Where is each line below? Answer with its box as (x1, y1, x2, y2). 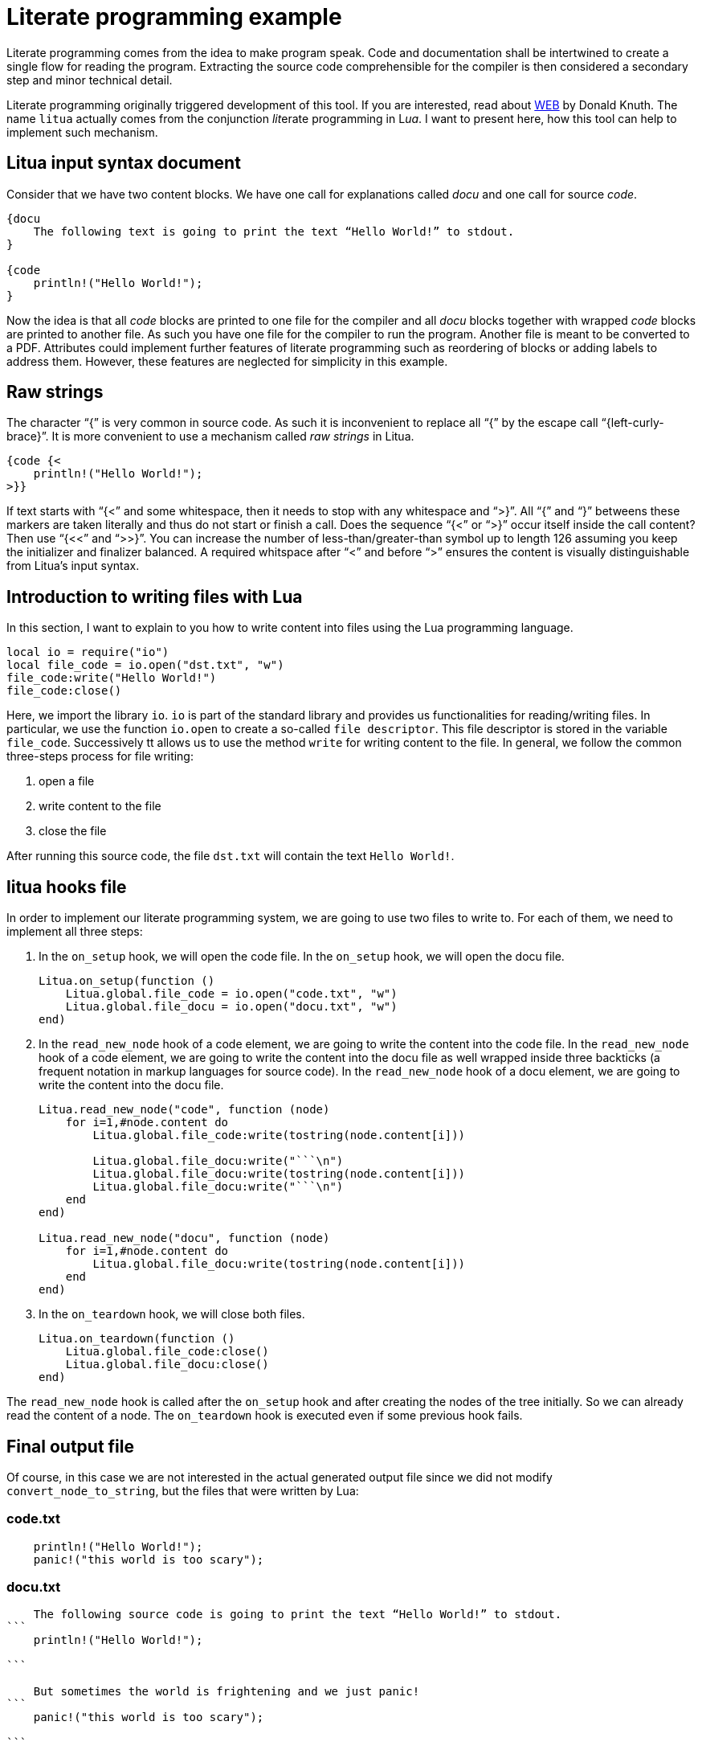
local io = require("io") (6, 646, 169, 659)
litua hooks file (6, 876, 127, 897)
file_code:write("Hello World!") (6, 671, 217, 685)
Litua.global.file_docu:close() (65, 1358, 269, 1371)
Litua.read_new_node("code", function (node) (39, 1103, 330, 1117)
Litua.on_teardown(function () (39, 1332, 235, 1346)
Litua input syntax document (6, 153, 241, 174)
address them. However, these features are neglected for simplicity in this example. (6, 354, 448, 368)
